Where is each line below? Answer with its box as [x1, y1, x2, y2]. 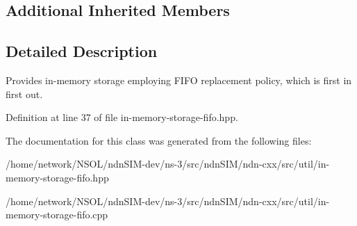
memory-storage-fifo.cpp [6, 207, 108, 222]
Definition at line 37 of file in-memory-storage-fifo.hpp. [6, 110, 238, 124]
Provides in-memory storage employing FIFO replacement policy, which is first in [6, 72, 352, 87]
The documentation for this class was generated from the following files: [6, 133, 312, 147]
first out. [6, 86, 43, 101]
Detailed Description [6, 40, 158, 62]
